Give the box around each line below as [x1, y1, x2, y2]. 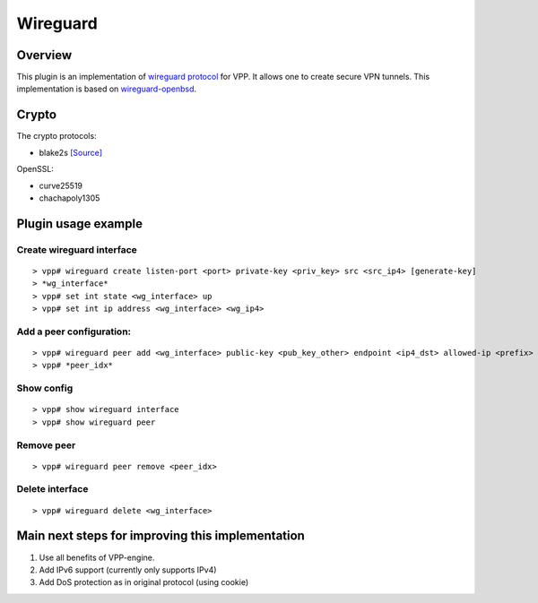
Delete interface [16, 483, 89, 495]
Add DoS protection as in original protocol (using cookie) [39, 577, 249, 588]
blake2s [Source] [39, 147, 103, 158]
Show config [16, 382, 74, 394]
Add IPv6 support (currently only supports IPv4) [39, 564, 217, 575]
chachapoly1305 [39, 193, 100, 203]
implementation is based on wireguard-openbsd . [16, 83, 197, 94]
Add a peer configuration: [16, 325, 132, 338]
